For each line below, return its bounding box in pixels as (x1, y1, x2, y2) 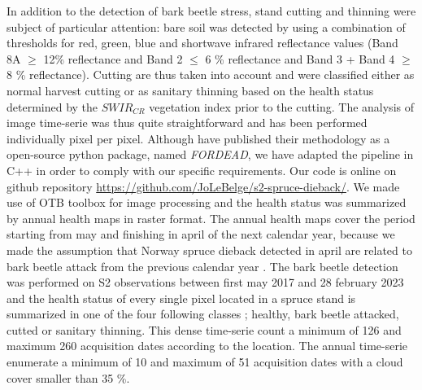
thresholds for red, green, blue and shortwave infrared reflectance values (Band (7, 34, 398, 51)
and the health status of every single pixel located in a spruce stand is (7, 289, 356, 306)
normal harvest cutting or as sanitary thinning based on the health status (7, 81, 374, 99)
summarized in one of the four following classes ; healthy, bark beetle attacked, (7, 305, 399, 322)
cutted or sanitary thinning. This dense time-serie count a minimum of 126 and (7, 321, 402, 338)
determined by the (7, 98, 98, 115)
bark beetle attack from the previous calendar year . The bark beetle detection (7, 257, 398, 274)
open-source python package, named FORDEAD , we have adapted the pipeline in (7, 146, 414, 163)
